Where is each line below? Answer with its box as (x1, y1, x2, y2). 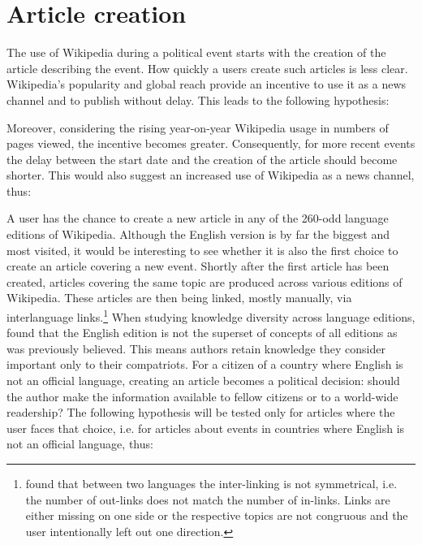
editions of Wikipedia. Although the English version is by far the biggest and (6, 226, 390, 243)
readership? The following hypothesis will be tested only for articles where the (6, 404, 395, 421)
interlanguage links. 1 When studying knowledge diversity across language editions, (6, 306, 416, 325)
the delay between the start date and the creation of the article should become (6, 150, 398, 167)
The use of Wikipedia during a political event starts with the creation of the (6, 44, 386, 61)
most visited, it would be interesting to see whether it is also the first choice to (6, 241, 398, 258)
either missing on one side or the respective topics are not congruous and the (25, 507, 408, 524)
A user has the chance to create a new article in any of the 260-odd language (6, 210, 389, 227)
